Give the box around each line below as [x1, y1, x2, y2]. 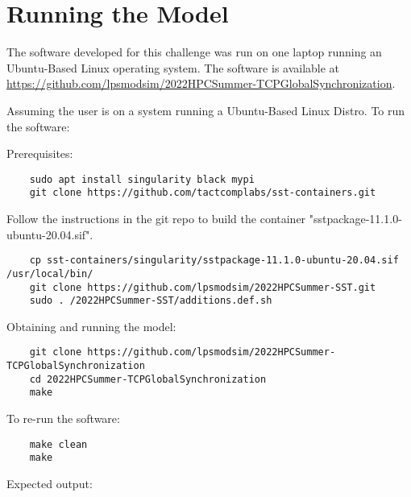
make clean [29, 438, 88, 450]
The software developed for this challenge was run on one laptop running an [6, 43, 382, 60]
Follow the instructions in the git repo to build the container [6, 210, 306, 226]
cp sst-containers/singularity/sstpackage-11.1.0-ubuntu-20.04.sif [29, 255, 399, 267]
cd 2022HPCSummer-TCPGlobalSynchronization [29, 373, 267, 385]
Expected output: [6, 474, 93, 491]
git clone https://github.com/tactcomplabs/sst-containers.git [29, 187, 376, 199]
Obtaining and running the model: [6, 317, 176, 334]
